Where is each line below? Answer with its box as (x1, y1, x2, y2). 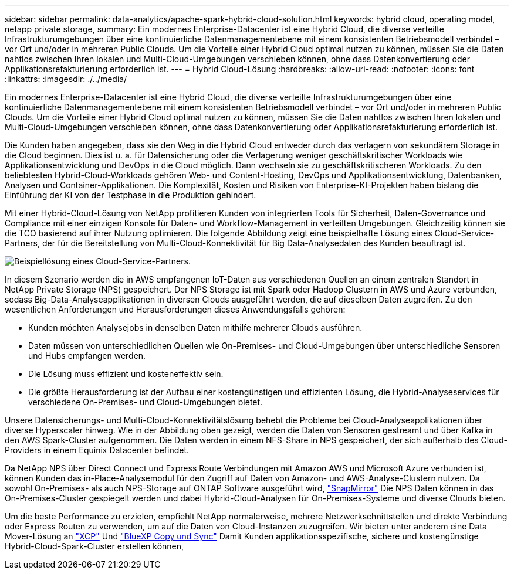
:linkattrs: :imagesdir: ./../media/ (5, 74, 127, 84)
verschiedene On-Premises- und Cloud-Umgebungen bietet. (28, 397, 263, 407)
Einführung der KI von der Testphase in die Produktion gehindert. (5, 190, 256, 200)
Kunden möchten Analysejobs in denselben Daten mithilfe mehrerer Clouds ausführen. (28, 322, 363, 332)
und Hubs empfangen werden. (28, 351, 146, 361)
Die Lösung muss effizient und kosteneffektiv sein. (28, 369, 224, 379)
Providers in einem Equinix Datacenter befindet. (5, 445, 190, 455)
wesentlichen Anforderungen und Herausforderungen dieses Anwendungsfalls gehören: (5, 304, 346, 314)
